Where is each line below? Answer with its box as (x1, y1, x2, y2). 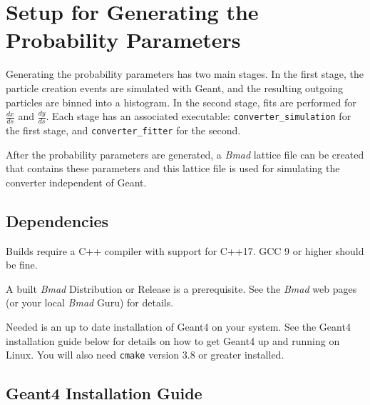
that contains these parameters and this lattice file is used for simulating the (6, 161, 340, 176)
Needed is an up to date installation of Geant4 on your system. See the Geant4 (6, 319, 351, 334)
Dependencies (6, 209, 109, 231)
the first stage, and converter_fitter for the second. (6, 122, 241, 137)
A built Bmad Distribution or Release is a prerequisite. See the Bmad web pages (6, 281, 357, 296)
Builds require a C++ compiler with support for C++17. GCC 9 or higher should (6, 243, 364, 258)
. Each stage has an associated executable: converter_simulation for (46, 109, 351, 124)
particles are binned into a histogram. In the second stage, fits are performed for (6, 94, 356, 109)
